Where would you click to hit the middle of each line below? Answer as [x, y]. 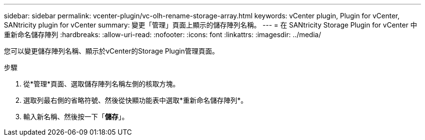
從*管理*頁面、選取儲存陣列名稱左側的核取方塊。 [102, 84]
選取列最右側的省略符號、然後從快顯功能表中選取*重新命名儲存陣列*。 [136, 100]
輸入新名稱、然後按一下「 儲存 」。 [76, 117]
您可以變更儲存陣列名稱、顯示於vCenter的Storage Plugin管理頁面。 [111, 51]
